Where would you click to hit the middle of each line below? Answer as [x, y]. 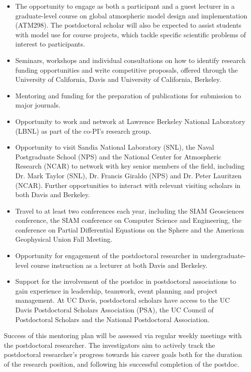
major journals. [38, 105]
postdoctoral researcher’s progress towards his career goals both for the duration [123, 354]
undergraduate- [223, 256]
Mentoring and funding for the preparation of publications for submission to [128, 95]
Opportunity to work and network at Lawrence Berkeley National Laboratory [130, 121]
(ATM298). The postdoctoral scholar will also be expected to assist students [128, 25]
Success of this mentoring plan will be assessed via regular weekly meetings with [123, 335]
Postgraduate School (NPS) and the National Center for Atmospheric [118, 156]
